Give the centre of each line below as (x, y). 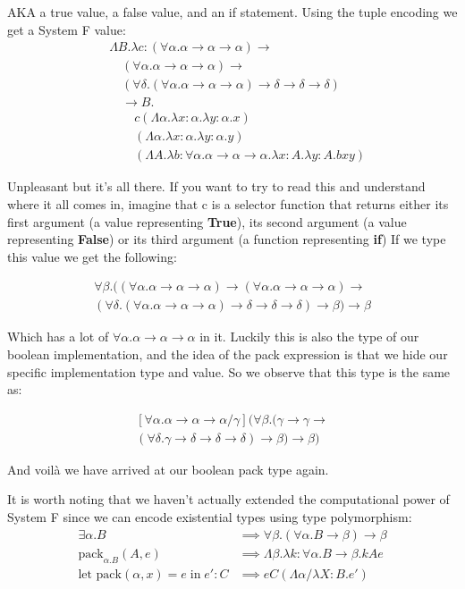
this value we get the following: (92, 256)
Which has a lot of (58, 337)
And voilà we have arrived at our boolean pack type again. (168, 469)
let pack (100, 574)
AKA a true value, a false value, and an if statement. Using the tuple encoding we (232, 12)
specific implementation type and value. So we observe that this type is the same (229, 371)
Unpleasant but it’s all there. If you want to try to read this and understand (216, 186)
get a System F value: (67, 29)
